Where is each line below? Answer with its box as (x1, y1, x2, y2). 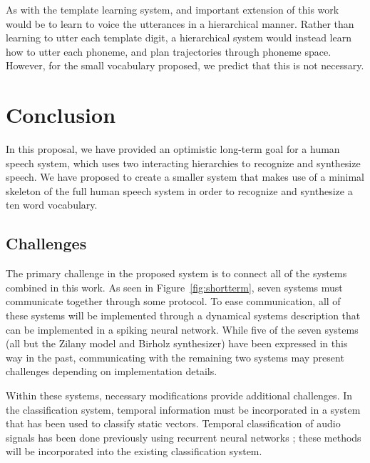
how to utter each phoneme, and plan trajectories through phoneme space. (6, 44, 332, 59)
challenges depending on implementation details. (6, 364, 217, 379)
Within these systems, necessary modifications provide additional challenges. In (6, 388, 353, 403)
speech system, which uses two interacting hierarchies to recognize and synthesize (6, 155, 361, 170)
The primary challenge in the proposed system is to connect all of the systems (6, 266, 347, 281)
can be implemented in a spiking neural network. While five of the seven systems (6, 322, 359, 337)
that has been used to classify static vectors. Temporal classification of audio (6, 416, 341, 431)
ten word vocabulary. (6, 197, 98, 212)
